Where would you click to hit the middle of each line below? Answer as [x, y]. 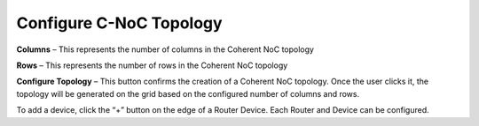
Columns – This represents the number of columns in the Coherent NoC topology [165, 49]
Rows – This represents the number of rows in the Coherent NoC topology [152, 65]
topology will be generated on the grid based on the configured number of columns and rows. [188, 93]
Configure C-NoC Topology [119, 23]
